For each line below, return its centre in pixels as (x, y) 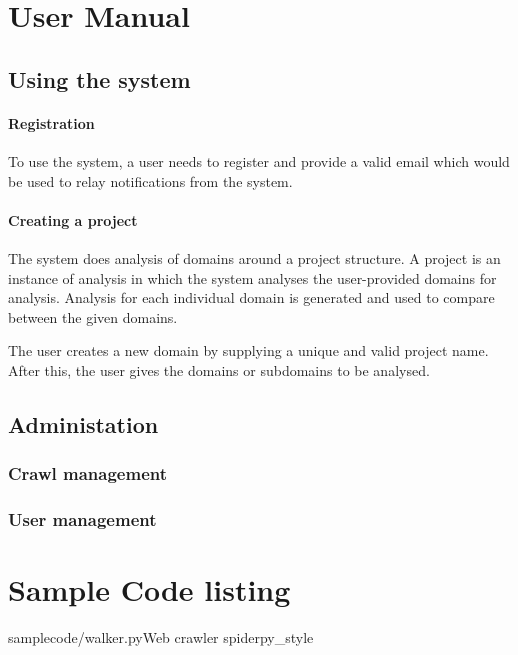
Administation (83, 423)
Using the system (99, 78)
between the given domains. (93, 316)
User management (82, 519)
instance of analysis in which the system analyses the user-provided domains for (252, 277)
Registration (51, 122)
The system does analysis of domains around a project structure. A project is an (254, 257)
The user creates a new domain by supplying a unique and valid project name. (248, 350)
